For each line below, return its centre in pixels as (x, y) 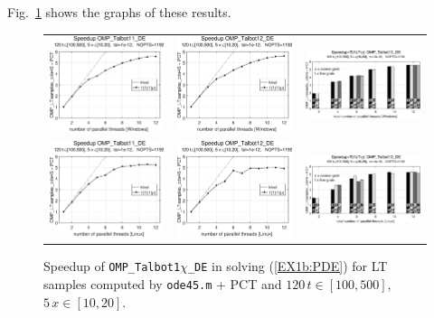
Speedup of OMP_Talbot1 (112, 266)
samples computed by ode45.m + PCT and (163, 284)
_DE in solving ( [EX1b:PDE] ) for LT (288, 266)
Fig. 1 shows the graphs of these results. (119, 12)
